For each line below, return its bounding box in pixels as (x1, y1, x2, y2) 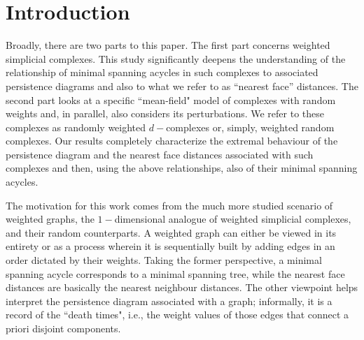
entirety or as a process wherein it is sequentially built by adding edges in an (6, 239, 335, 253)
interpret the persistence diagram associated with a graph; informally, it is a (6, 293, 332, 308)
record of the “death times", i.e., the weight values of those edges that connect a (6, 307, 349, 322)
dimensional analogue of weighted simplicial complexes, (114, 212, 351, 226)
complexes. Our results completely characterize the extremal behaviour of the (6, 133, 338, 148)
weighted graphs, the (6, 212, 94, 226)
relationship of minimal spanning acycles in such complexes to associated (6, 65, 318, 80)
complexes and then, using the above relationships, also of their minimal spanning (6, 161, 358, 175)
